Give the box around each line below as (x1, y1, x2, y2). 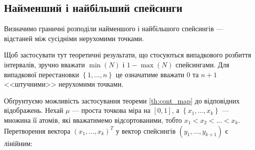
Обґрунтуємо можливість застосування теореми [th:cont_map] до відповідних (4, 95, 240, 105)
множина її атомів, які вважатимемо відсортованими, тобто (4, 114, 182, 125)
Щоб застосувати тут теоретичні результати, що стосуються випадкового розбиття (4, 50, 252, 60)
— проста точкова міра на (72, 105, 151, 115)
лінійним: (4, 138, 33, 148)
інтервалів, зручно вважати (4, 59, 85, 69)
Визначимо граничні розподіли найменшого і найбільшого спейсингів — (4, 23, 223, 34)
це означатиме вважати (115, 69, 185, 79)
